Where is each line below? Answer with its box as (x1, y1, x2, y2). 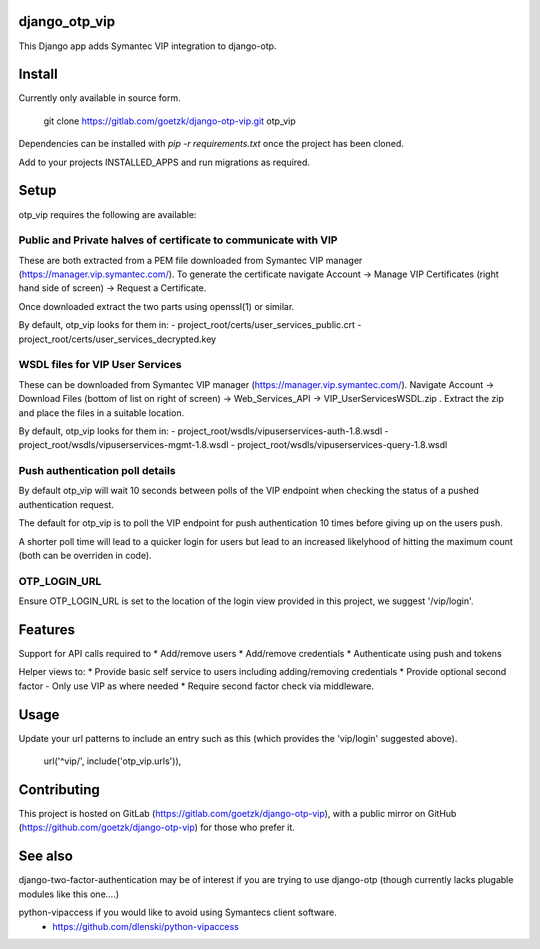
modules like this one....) (18, 888, 120, 900)
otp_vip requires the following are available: (18, 208, 197, 220)
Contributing (18, 781, 100, 798)
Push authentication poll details (18, 464, 176, 478)
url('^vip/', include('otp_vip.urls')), (43, 755, 182, 767)
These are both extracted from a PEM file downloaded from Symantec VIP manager (18, 254, 363, 266)
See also (18, 848, 74, 865)
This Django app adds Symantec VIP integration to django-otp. (18, 40, 277, 52)
